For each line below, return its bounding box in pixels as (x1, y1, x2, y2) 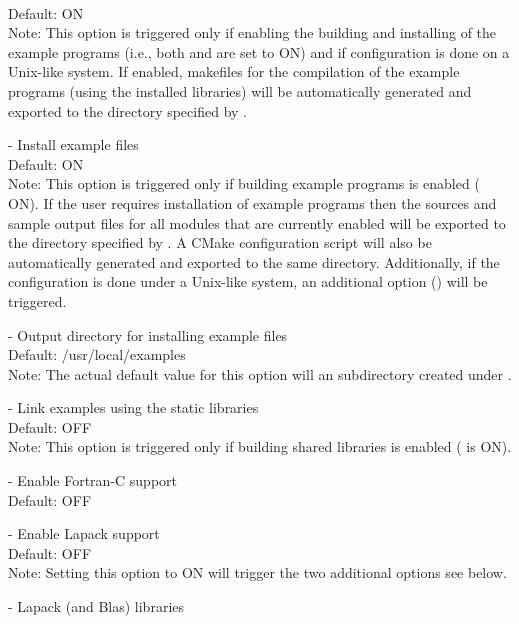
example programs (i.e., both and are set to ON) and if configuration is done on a (8, 41, 510, 62)
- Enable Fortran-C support (8, 470, 178, 491)
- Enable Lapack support (8, 523, 160, 544)
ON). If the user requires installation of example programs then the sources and (8, 192, 497, 213)
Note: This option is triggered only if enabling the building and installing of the (8, 22, 497, 43)
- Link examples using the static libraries (8, 397, 259, 418)
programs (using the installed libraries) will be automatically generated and (8, 80, 472, 101)
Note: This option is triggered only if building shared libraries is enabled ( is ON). (8, 436, 512, 457)
